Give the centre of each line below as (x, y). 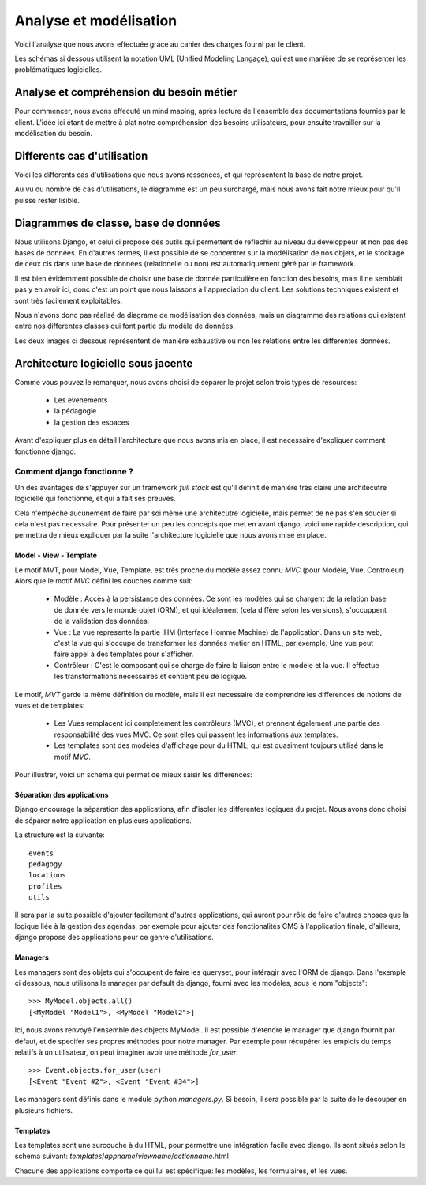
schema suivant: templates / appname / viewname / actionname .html (121, 1156)
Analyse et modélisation (96, 21)
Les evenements (81, 400)
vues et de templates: (50, 705)
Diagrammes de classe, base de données (118, 223)
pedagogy (45, 864)
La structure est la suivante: (60, 835)
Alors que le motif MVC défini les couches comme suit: (104, 581)
